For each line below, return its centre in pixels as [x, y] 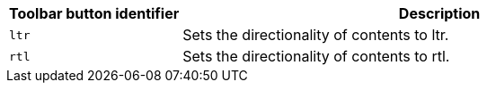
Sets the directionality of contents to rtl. [316, 56]
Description [439, 13]
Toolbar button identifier [94, 13]
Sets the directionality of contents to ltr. [316, 35]
